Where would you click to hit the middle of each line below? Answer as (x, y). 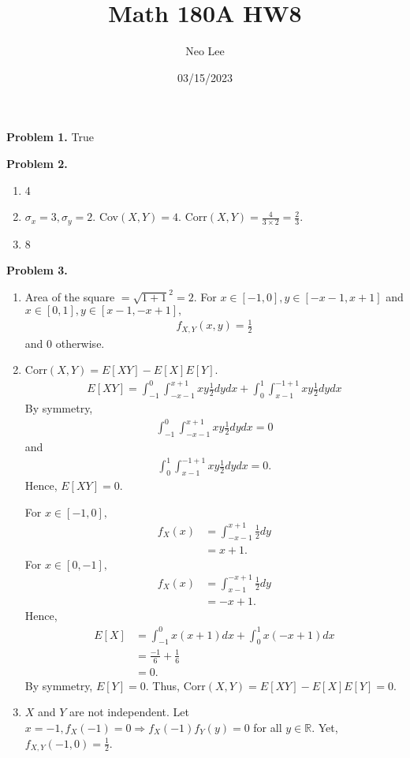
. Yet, (325, 727)
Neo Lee (205, 51)
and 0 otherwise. (65, 343)
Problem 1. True (50, 137)
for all (268, 727)
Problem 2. (37, 163)
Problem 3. (37, 270)
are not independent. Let (130, 712)
